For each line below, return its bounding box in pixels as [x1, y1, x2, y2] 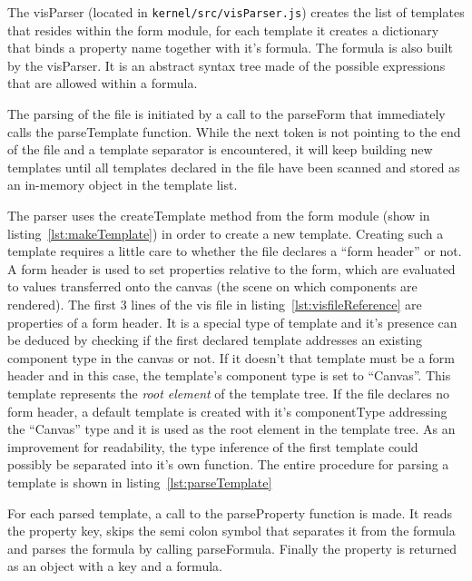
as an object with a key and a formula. [7, 556, 222, 576]
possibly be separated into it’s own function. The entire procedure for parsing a [7, 455, 449, 474]
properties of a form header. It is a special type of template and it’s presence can [7, 312, 457, 331]
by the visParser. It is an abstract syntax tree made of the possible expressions [7, 55, 446, 74]
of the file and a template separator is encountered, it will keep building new [7, 140, 433, 159]
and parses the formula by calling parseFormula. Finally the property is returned [7, 538, 457, 557]
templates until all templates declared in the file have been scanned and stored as [7, 157, 460, 176]
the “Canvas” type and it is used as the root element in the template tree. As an [7, 419, 456, 438]
